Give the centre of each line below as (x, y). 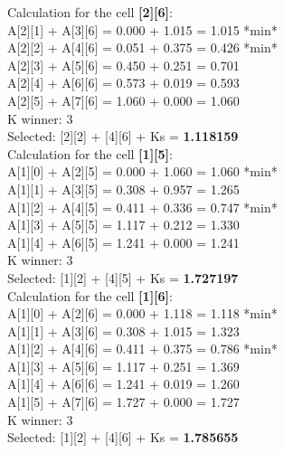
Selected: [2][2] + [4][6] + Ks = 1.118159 (123, 136)
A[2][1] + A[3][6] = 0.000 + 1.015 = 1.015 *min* (142, 29)
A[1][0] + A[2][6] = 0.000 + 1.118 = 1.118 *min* (142, 313)
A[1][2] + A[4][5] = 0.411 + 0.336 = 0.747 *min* (142, 207)
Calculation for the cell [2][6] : (90, 12)
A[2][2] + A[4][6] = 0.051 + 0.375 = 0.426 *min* (142, 47)
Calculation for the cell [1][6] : (90, 295)
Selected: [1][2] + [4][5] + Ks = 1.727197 (123, 277)
